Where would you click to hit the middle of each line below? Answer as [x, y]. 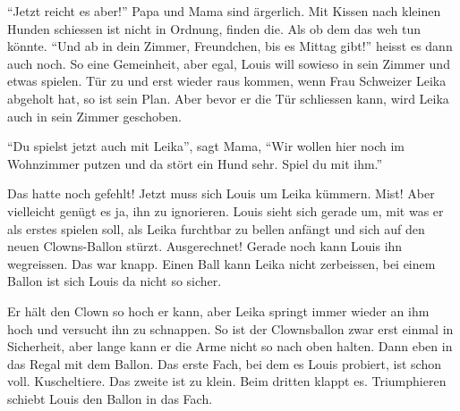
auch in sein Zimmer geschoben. [95, 116]
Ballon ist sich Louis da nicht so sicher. [115, 281]
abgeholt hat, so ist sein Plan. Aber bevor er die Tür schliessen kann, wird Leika [228, 98]
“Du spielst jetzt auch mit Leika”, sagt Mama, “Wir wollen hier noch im [206, 146]
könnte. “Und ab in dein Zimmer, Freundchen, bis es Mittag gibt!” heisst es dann [230, 46]
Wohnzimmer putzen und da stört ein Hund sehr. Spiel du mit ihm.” [195, 163]
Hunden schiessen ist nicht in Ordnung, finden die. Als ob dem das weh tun [214, 28]
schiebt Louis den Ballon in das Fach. [110, 398]
